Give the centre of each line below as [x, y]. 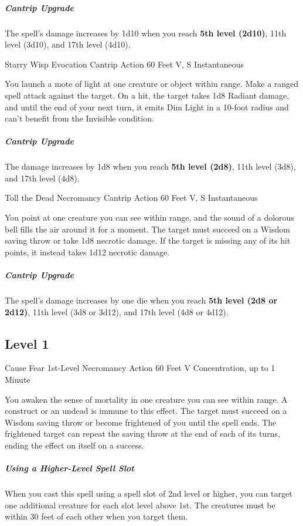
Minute [18, 379]
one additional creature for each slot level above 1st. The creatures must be [140, 505]
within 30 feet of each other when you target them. [96, 516]
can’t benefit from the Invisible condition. [79, 118]
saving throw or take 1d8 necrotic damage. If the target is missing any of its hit [148, 240]
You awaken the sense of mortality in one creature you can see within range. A [146, 399]
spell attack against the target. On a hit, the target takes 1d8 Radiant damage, [147, 95]
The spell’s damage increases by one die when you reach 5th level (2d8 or [141, 300]
